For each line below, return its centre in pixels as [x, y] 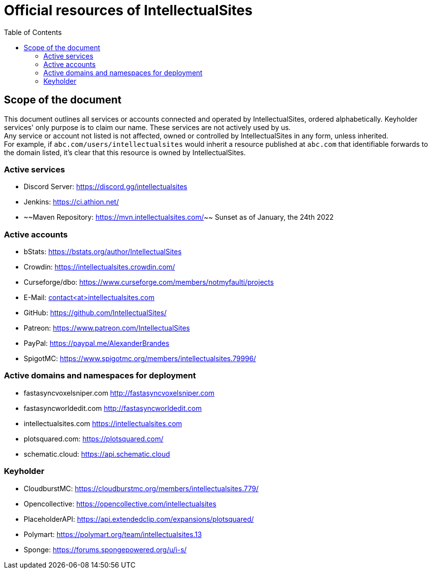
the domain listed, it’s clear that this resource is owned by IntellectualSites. [125, 152]
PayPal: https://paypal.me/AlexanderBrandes [97, 343]
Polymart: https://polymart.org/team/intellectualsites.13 [113, 534]
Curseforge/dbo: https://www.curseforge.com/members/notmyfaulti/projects [149, 282]
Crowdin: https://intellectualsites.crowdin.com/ [99, 267]
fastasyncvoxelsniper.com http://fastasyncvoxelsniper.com [119, 393]
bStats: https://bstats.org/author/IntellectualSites [103, 252]
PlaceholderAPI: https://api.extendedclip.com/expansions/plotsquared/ [139, 519]
